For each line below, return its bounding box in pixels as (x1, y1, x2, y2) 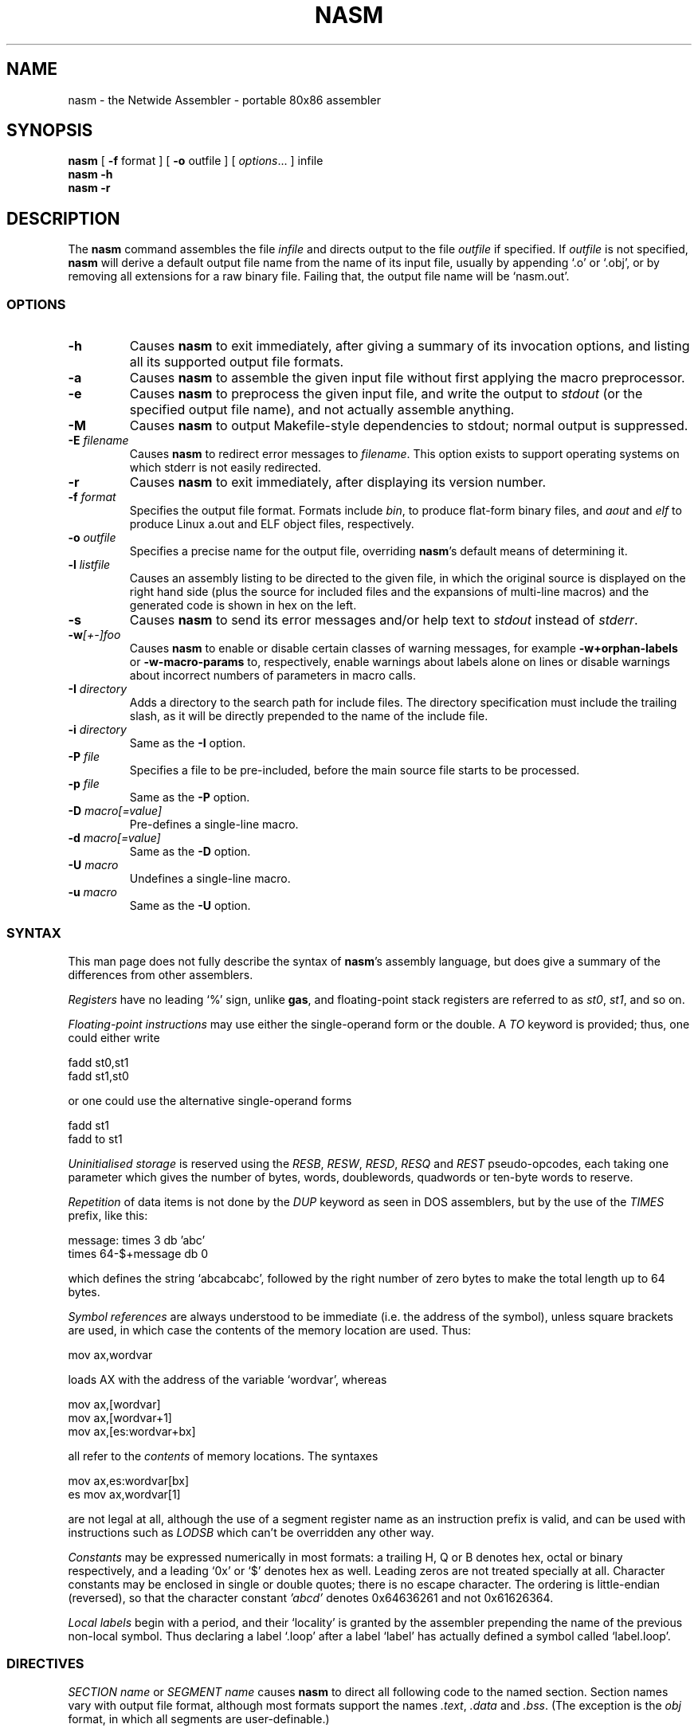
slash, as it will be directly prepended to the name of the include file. (129, 709, 488, 723)
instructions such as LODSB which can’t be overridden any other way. (68, 1525, 434, 1539)
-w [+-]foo (68, 628, 121, 642)
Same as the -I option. (129, 736, 246, 750)
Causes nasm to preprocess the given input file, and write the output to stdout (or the (129, 386, 643, 402)
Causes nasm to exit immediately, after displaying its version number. (129, 474, 547, 491)
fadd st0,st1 (68, 1055, 129, 1069)
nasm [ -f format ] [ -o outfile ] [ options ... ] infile (68, 154, 324, 168)
